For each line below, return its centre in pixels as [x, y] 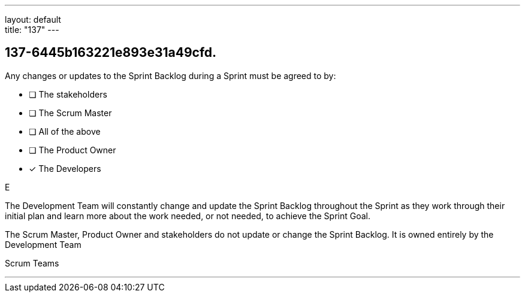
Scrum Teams [32, 263]
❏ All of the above [65, 131]
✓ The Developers [65, 168]
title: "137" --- [32, 30]
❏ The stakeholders [68, 94]
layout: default [33, 19]
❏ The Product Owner [73, 150]
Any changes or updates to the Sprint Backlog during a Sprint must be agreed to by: [171, 75]
